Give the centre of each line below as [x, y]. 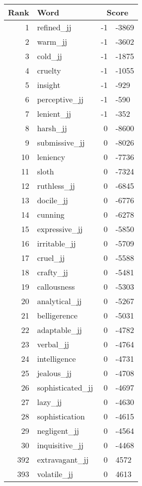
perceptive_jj [60, 99]
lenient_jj [54, 114]
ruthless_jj [56, 186]
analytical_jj [59, 301]
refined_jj [54, 27]
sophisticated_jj [65, 387]
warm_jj [52, 41]
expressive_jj [60, 229]
